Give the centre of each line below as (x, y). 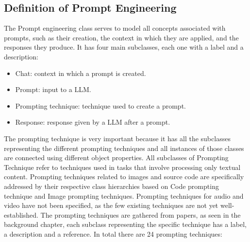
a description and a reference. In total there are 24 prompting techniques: (113, 233)
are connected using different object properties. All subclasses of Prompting (116, 158)
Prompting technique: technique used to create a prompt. (100, 105)
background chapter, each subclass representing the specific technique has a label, (125, 224)
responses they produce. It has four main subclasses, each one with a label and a (124, 47)
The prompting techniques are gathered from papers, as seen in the (141, 214)
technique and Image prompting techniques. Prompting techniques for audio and (124, 195)
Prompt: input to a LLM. (53, 89)
